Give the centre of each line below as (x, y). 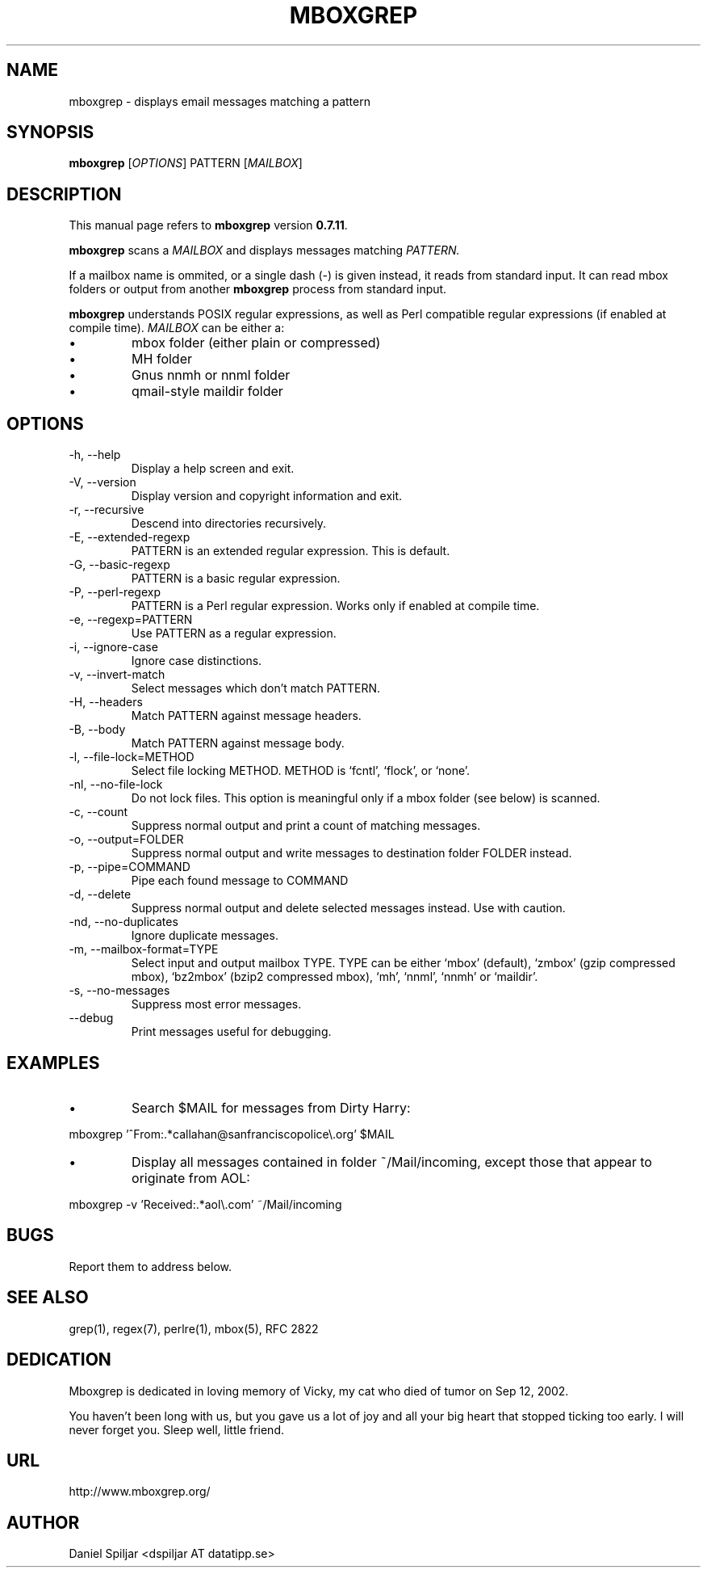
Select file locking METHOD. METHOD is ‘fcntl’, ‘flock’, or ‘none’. (301, 771)
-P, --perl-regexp (115, 592)
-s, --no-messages (119, 991)
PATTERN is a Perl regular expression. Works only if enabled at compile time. (335, 606)
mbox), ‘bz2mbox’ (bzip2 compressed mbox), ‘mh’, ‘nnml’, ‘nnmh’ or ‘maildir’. (335, 977)
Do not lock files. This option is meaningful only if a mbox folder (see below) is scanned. (366, 798)
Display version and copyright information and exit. (267, 496)
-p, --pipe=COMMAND (130, 867)
